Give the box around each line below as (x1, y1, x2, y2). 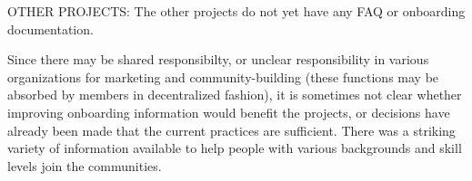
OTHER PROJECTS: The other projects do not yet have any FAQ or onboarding (7, 2, 466, 20)
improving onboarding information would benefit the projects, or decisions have (7, 102, 450, 121)
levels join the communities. (7, 156, 162, 175)
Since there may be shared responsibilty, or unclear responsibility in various (7, 50, 429, 69)
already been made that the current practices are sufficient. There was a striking (7, 120, 456, 139)
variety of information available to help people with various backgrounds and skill (7, 138, 462, 157)
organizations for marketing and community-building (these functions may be (7, 67, 439, 86)
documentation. (7, 19, 94, 38)
